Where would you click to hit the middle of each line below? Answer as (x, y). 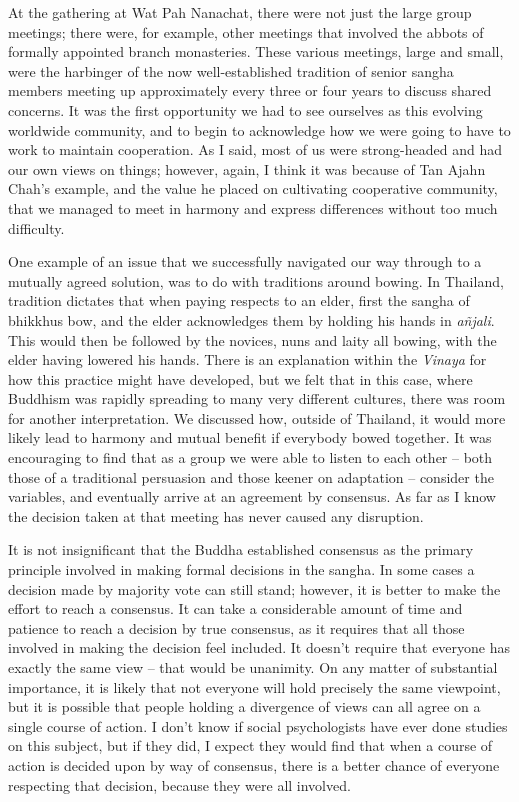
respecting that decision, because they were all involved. (179, 784)
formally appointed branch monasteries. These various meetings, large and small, (256, 51)
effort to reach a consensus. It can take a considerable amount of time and (235, 608)
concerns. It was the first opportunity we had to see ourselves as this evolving (245, 109)
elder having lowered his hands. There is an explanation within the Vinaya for (247, 359)
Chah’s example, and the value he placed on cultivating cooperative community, (253, 188)
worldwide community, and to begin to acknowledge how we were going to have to (259, 129)
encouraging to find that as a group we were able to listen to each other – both (250, 457)
